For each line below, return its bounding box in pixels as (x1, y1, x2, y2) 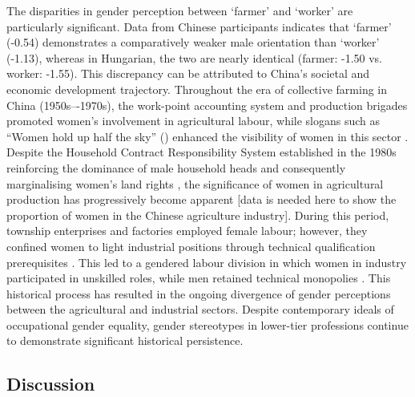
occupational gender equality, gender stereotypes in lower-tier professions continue (6, 316, 409, 333)
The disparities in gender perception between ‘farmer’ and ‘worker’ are (6, 2, 353, 18)
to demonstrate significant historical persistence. (6, 332, 244, 349)
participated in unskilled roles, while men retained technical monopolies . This (6, 269, 391, 286)
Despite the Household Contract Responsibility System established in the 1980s (6, 144, 397, 160)
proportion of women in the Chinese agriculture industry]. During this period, (6, 206, 389, 223)
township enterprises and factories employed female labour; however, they (6, 222, 368, 239)
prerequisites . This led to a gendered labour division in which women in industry (6, 253, 407, 270)
